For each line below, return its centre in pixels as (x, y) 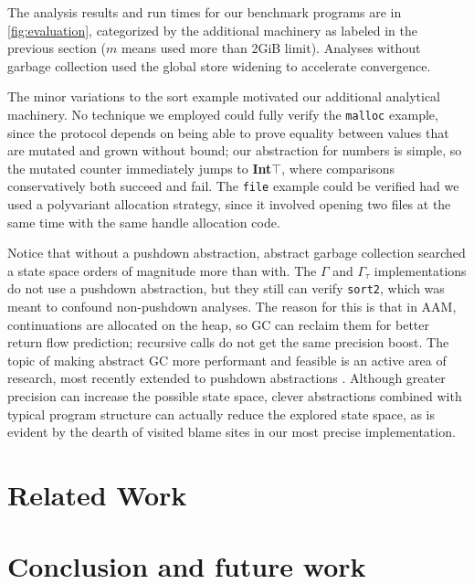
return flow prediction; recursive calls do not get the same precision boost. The (228, 342)
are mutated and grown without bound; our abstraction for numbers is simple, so (235, 150)
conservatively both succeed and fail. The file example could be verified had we (233, 186)
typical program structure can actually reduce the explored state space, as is (221, 414)
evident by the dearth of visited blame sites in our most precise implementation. (232, 432)
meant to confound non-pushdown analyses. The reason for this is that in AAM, (232, 307)
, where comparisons (338, 168)
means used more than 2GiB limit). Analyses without (271, 48)
